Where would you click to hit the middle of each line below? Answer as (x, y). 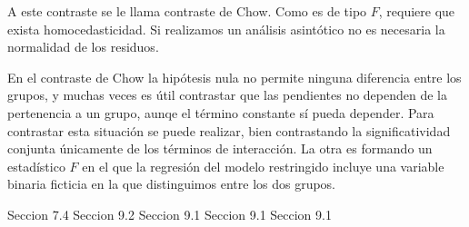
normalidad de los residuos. (83, 47)
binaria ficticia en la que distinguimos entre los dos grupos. (172, 184)
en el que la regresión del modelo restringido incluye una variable (263, 166)
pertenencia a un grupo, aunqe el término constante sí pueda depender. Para (221, 112)
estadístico (36, 166)
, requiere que (417, 11)
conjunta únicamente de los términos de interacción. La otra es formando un (220, 148)
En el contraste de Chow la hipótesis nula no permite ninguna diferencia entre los (234, 77)
